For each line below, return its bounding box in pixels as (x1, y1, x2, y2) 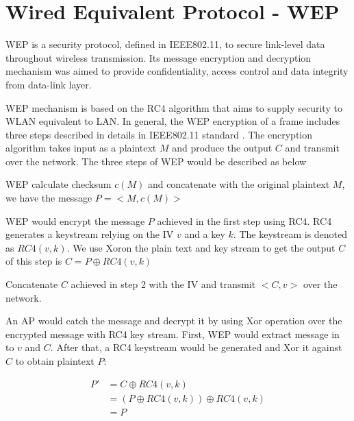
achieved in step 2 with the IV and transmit (71, 277, 256, 291)
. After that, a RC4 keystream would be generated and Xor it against (50, 340, 342, 354)
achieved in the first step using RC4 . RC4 (157, 213, 332, 228)
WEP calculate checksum (5, 177, 112, 191)
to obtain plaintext (15, 354, 94, 368)
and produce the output (172, 141, 273, 155)
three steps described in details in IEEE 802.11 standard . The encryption (5, 127, 313, 141)
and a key (184, 227, 225, 241)
